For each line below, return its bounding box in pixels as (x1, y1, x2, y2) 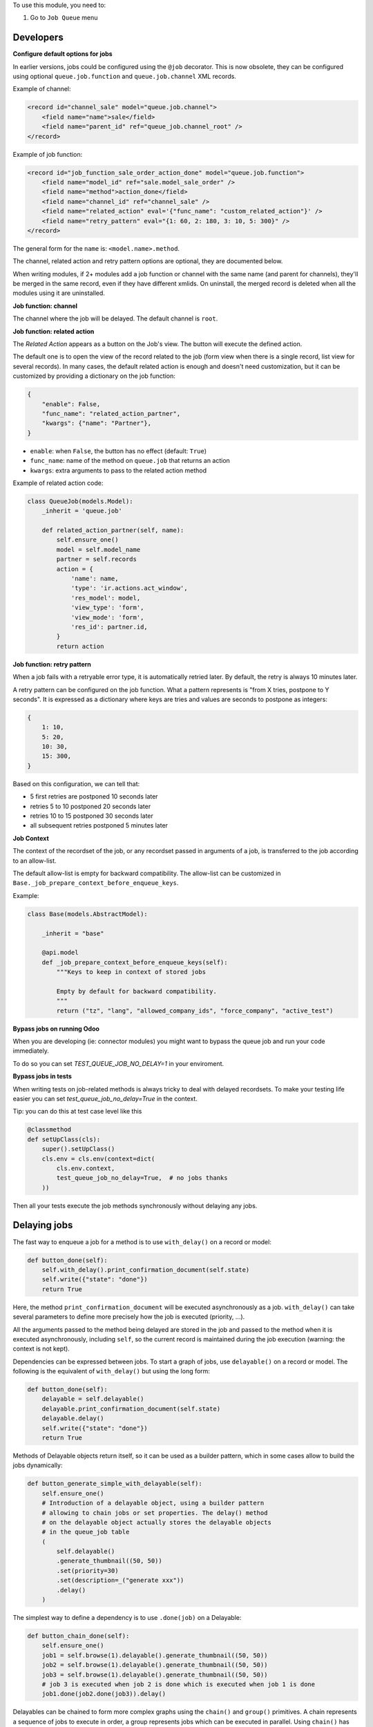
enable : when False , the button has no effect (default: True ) (30, 446, 207, 455)
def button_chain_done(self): (27, 1632, 130, 1640)
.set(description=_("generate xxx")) (56, 1576, 184, 1585)
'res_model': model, (70, 594, 141, 602)
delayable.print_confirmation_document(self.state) (41, 1404, 221, 1413)
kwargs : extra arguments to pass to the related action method (30, 466, 207, 475)
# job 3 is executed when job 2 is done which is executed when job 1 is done (41, 1680, 316, 1688)
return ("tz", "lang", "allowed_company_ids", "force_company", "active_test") (56, 1006, 334, 1015)
